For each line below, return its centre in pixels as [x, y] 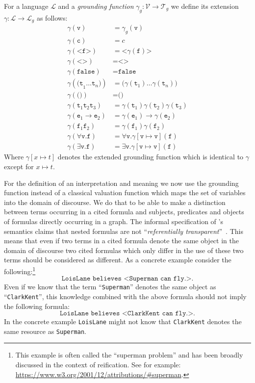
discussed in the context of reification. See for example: [98, 365]
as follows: [52, 17]
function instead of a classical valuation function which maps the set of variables [125, 192]
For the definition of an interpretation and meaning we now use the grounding [121, 183]
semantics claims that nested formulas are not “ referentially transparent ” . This [124, 231]
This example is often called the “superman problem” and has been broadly [129, 355]
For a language [26, 6]
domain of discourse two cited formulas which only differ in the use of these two [124, 250]
